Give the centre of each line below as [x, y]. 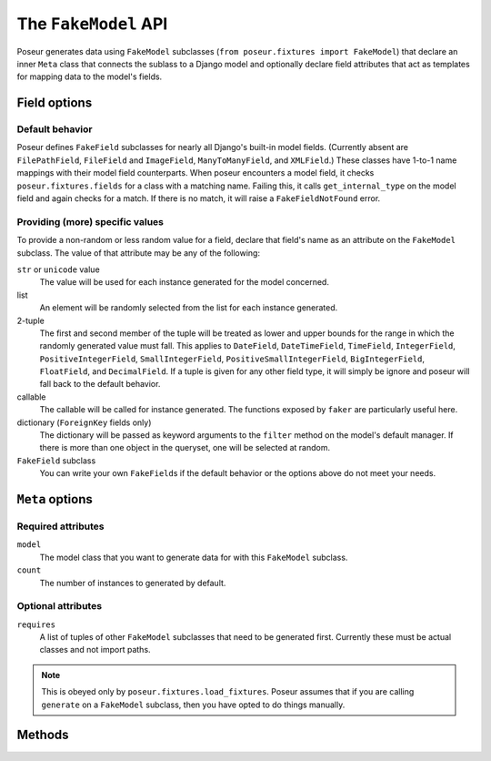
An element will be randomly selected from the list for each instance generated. [189, 308]
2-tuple [30, 320]
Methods [43, 735]
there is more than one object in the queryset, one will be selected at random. [185, 448]
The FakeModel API [92, 24]
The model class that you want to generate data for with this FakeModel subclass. [194, 557]
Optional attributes [60, 606]
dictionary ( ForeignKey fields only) [84, 422]
